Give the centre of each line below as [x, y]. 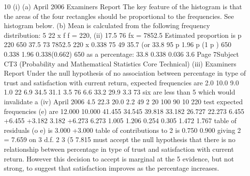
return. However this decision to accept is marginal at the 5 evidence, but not [119, 158]
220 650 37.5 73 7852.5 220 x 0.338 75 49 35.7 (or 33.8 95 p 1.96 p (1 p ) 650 [118, 44]
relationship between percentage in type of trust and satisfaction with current [119, 149]
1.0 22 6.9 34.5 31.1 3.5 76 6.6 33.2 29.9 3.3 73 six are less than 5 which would [120, 92]
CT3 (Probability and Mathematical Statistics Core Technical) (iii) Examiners [120, 63]
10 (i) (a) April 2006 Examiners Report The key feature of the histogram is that [123, 6]
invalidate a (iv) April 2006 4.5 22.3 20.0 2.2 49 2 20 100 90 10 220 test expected [123, 101]
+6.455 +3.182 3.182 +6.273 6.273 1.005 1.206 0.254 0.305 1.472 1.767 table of [120, 120]
